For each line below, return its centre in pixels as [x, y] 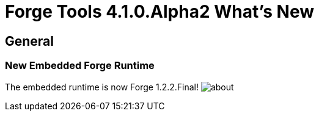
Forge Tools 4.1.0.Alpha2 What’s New [160, 12]
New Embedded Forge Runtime [80, 66]
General [30, 41]
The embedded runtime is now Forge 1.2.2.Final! [102, 87]
